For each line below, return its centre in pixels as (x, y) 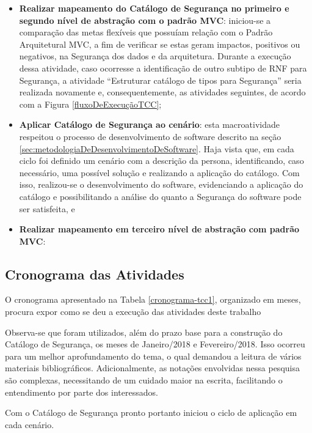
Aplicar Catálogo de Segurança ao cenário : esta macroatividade (149, 124)
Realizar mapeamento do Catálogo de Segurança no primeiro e (154, 8)
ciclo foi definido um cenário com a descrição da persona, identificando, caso (161, 161)
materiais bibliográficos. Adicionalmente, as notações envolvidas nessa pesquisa (152, 368)
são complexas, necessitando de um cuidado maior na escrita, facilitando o (144, 380)
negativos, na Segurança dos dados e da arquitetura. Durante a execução (155, 56)
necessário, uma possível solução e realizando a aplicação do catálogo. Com (159, 172)
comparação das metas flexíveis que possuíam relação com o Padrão (146, 32)
